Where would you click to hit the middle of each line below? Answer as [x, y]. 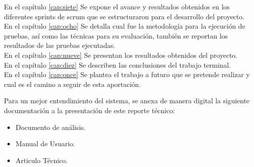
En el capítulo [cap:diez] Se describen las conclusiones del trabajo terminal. [117, 64]
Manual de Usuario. [45, 144]
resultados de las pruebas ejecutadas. [60, 45]
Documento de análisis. [51, 127]
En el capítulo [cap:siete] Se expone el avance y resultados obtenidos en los [117, 6]
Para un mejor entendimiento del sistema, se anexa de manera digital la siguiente [127, 101]
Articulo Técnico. [42, 160]
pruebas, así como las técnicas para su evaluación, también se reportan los [116, 35]
